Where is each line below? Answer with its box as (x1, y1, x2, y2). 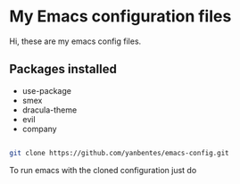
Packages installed (9, 62, 118, 77)
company (21, 123, 57, 134)
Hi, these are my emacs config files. (9, 36, 142, 46)
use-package (21, 85, 71, 96)
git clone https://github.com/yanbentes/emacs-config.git (9, 148, 229, 157)
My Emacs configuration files (9, 6, 232, 27)
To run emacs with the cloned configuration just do (9, 164, 197, 175)
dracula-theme (21, 105, 78, 115)
